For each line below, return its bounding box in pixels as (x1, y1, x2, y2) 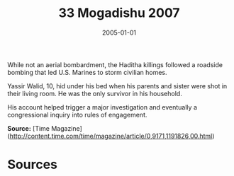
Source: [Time (7, 124, 50, 132)
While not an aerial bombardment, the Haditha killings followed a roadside (7, 60, 223, 69)
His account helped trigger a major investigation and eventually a (7, 102, 197, 111)
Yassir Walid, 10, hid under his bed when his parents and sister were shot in (7, 81, 228, 90)
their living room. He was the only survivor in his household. (7, 89, 182, 98)
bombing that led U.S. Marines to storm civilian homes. (7, 68, 168, 76)
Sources (7, 157, 58, 172)
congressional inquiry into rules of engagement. (7, 110, 147, 119)
